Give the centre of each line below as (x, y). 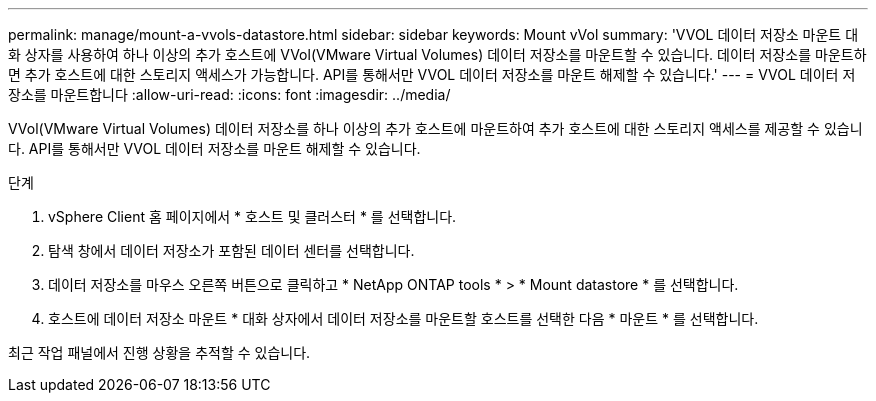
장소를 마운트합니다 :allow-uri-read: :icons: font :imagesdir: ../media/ (229, 94)
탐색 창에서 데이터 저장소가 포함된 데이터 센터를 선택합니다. (231, 250)
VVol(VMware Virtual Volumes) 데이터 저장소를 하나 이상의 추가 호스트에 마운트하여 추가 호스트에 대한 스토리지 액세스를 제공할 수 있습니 (435, 128)
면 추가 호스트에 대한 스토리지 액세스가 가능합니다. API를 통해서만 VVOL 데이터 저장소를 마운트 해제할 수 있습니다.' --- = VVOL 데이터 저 (432, 74)
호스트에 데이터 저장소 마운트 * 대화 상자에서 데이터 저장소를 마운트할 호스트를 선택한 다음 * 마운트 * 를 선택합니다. (403, 318)
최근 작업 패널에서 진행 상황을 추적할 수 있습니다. (159, 352)
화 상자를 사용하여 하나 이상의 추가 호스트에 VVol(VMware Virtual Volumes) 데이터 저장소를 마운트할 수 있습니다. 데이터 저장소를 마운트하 (437, 54)
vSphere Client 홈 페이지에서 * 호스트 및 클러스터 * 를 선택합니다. (252, 216)
